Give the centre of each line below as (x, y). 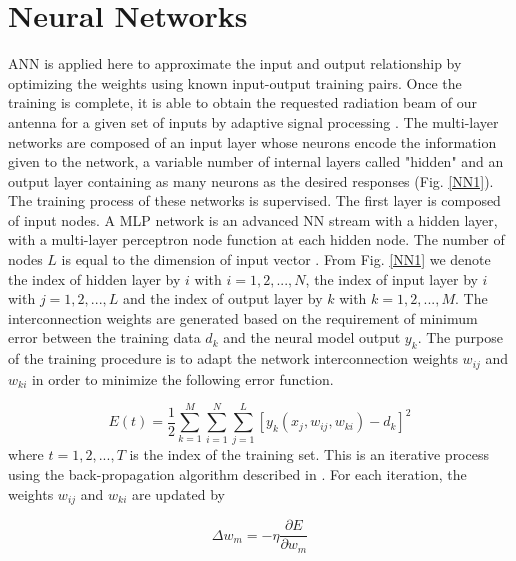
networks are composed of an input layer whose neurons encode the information (252, 141)
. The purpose (460, 337)
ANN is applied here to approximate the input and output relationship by (235, 63)
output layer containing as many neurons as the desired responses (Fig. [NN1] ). (251, 180)
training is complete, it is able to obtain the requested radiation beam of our (243, 102)
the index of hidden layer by (94, 278)
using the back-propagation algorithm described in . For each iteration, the (237, 474)
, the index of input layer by (391, 278)
